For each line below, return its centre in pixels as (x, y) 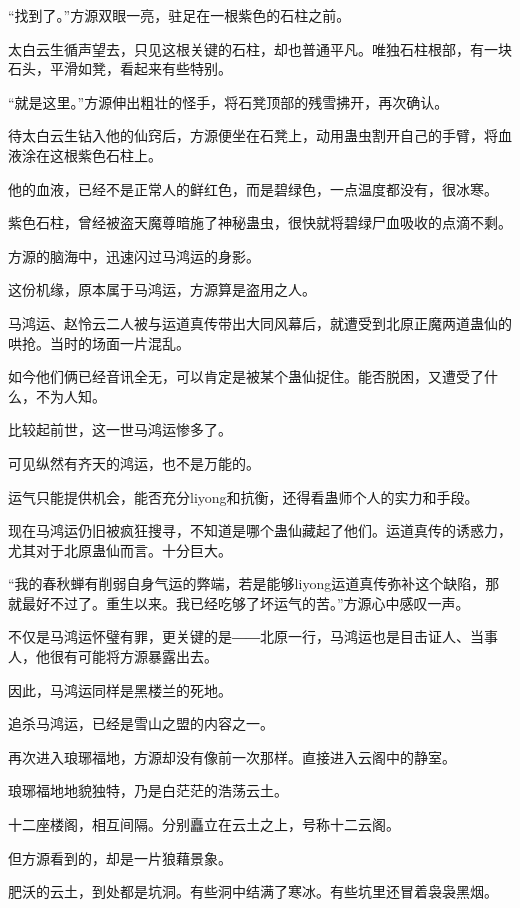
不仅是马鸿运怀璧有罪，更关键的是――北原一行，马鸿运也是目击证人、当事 (253, 636)
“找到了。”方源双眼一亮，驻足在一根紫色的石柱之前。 (179, 15)
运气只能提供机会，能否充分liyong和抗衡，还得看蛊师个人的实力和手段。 (243, 496)
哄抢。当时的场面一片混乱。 (99, 342)
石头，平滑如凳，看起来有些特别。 (120, 68)
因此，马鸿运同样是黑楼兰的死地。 (120, 689)
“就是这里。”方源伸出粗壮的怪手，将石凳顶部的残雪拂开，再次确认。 (228, 101)
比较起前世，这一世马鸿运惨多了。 (120, 429)
